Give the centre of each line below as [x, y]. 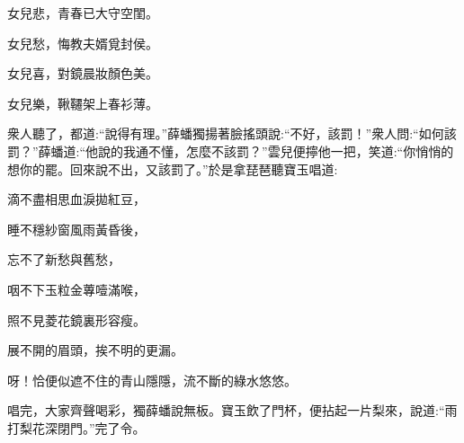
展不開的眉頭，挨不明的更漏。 [95, 350]
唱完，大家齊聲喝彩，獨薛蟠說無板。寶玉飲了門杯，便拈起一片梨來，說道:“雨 [232, 410]
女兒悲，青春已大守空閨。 [83, 13]
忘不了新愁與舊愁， [64, 259]
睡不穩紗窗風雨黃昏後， [76, 229]
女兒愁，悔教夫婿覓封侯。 [83, 43]
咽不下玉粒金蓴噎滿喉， [76, 289]
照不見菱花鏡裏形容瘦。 [76, 319]
